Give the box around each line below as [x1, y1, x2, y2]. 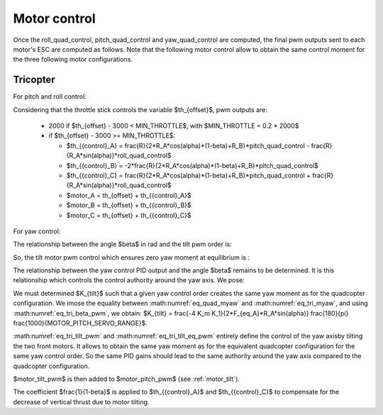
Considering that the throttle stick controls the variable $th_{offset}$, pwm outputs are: [13, 105, 267, 114]
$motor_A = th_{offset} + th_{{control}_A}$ [66, 191, 191, 199]
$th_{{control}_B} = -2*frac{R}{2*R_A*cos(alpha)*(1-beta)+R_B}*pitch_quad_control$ [66, 161, 319, 170]
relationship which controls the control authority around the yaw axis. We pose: [13, 276, 245, 284]
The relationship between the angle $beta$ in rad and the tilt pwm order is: [13, 240, 232, 248]
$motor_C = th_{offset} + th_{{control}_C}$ [66, 211, 191, 219]
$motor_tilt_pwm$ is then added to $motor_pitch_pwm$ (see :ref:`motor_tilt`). [13, 375, 240, 383]
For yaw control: [13, 227, 61, 236]
